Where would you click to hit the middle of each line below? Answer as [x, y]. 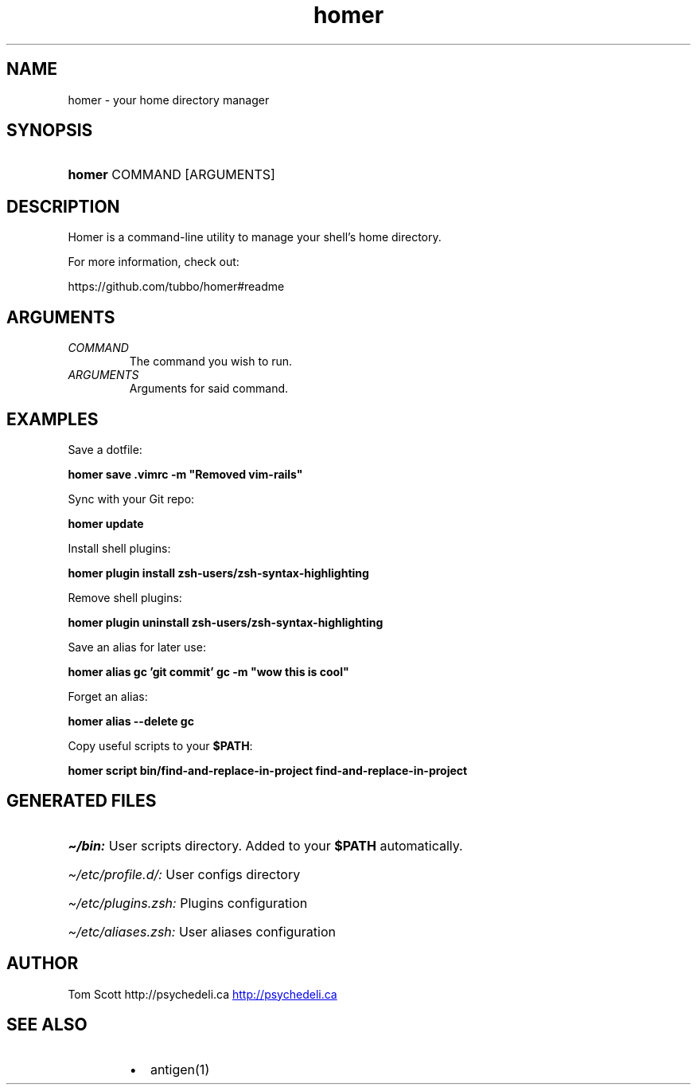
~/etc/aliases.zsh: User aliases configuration [202, 931]
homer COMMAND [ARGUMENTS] [171, 175]
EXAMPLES [53, 419]
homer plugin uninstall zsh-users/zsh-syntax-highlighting [226, 622]
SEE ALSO [47, 1025]
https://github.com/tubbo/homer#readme [176, 287]
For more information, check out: [154, 262]
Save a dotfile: [105, 449]
